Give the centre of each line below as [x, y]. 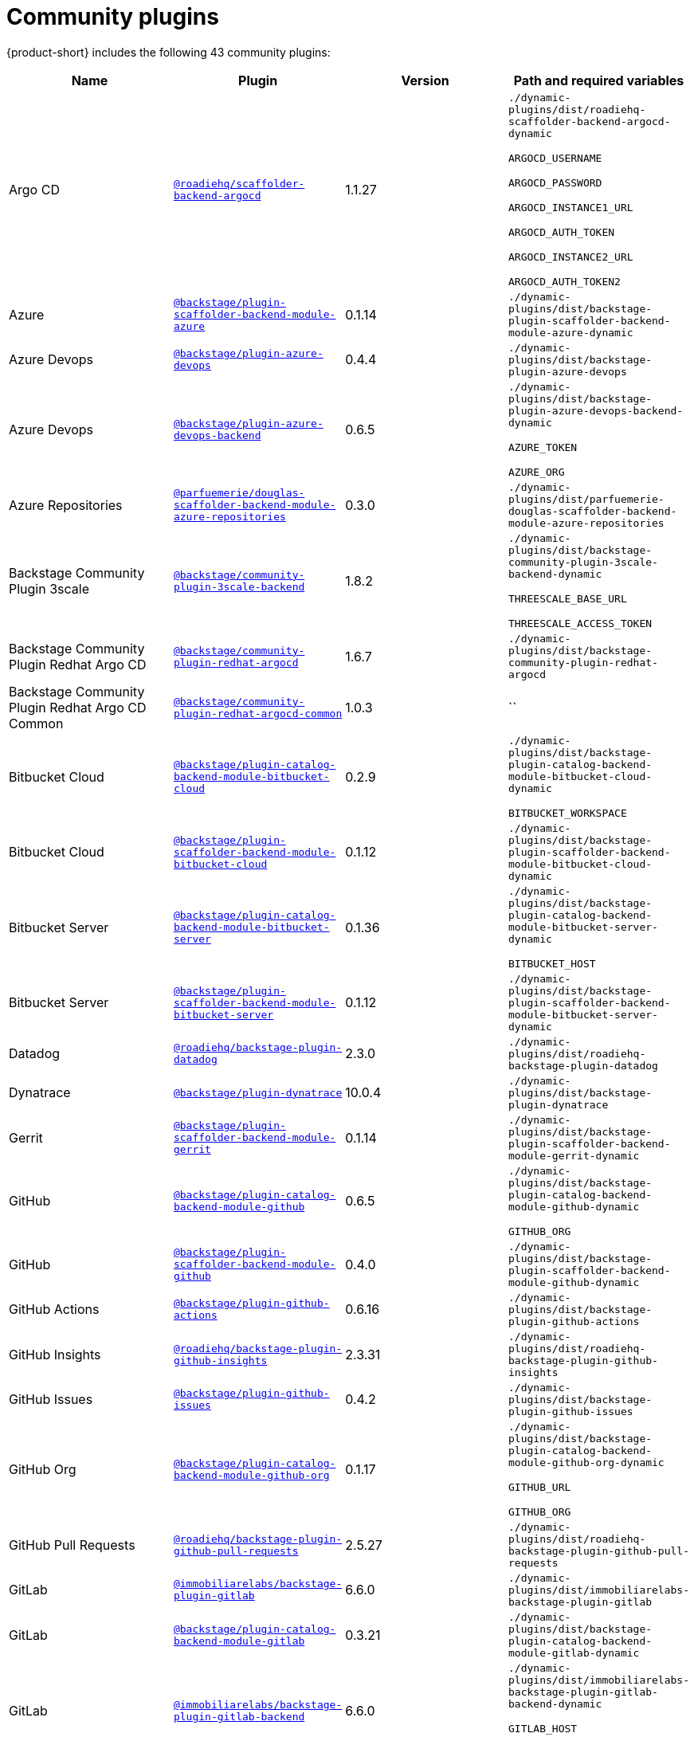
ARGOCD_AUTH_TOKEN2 [565, 281]
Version [425, 80]
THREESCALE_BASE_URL [568, 598]
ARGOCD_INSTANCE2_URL [571, 257]
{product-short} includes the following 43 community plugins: [169, 52]
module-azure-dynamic [571, 332]
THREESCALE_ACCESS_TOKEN [580, 623]
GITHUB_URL [540, 1487]
